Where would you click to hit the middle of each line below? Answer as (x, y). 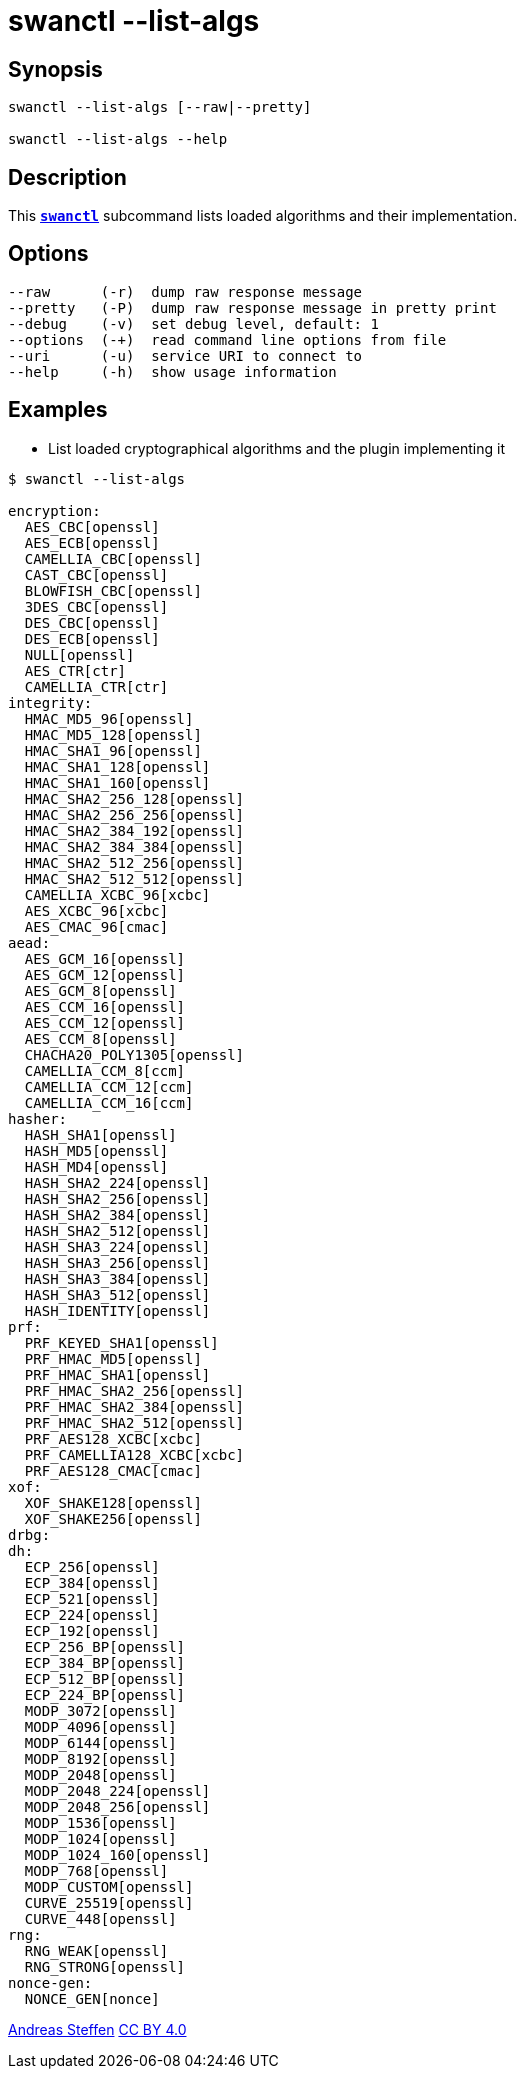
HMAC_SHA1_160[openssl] (117, 782)
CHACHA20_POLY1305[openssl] (134, 1054)
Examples (58, 410)
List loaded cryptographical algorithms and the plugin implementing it (277, 448)
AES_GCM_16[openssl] (105, 958)
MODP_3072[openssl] (100, 1710)
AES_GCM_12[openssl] (105, 974)
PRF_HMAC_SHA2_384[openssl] (134, 1406)
